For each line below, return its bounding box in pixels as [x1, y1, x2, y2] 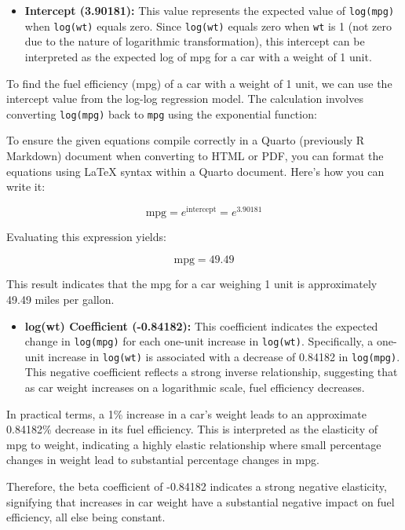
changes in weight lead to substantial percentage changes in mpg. [6, 451, 319, 468]
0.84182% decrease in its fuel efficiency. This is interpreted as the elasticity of [6, 421, 378, 437]
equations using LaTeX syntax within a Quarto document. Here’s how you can [6, 163, 385, 179]
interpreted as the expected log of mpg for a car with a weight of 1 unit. [24, 48, 372, 64]
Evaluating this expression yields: [6, 228, 166, 244]
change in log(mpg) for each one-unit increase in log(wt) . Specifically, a [24, 333, 374, 349]
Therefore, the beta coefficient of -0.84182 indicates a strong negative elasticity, [6, 478, 387, 495]
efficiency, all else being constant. [6, 509, 166, 525]
